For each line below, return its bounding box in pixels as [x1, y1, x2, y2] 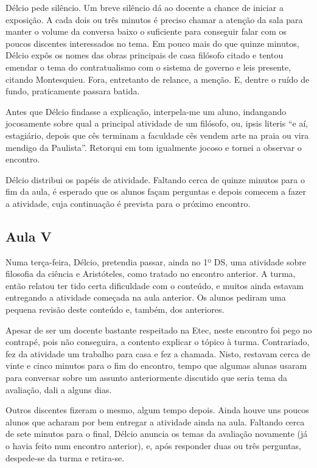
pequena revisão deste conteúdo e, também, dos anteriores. [5, 303, 225, 316]
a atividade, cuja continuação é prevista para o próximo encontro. [5, 197, 251, 209]
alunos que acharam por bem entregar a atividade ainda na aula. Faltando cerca [5, 415, 305, 428]
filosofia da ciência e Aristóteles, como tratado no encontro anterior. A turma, [5, 267, 296, 280]
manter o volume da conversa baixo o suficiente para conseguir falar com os [5, 25, 287, 38]
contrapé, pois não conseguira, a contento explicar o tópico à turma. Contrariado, [5, 335, 310, 348]
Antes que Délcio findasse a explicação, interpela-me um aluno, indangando [5, 105, 287, 117]
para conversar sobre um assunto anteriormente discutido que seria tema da [5, 371, 288, 384]
